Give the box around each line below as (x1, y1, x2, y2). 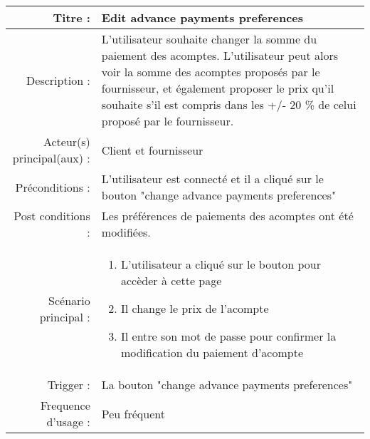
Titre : (53, 9, 90, 26)
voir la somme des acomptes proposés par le (101, 63, 320, 80)
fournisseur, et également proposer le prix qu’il (101, 80, 334, 96)
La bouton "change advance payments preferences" (101, 376, 353, 393)
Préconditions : (15, 178, 90, 195)
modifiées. (101, 224, 151, 240)
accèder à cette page (121, 272, 222, 289)
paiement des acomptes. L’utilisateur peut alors (101, 47, 339, 63)
